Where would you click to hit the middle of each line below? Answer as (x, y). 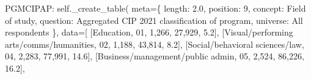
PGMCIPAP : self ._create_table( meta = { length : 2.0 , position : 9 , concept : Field (155, 8)
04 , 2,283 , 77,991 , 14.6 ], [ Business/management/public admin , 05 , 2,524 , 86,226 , (155, 56)
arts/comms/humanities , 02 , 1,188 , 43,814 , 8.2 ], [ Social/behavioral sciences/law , (155, 44)
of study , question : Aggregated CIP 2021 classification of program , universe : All (154, 20)
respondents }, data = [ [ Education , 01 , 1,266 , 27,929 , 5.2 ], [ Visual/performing (149, 32)
